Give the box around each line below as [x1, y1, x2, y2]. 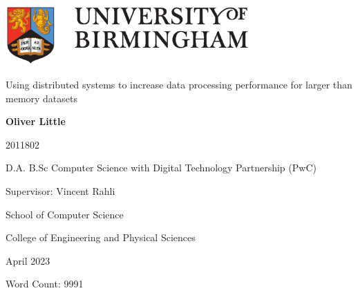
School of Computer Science [6, 207, 124, 221]
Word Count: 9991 [6, 276, 84, 291]
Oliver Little [6, 114, 66, 129]
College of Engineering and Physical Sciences [6, 230, 196, 245]
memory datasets [6, 91, 78, 105]
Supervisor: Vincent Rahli [6, 184, 115, 198]
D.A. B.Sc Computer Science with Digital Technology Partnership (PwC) [6, 160, 317, 175]
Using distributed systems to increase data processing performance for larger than [6, 77, 352, 92]
